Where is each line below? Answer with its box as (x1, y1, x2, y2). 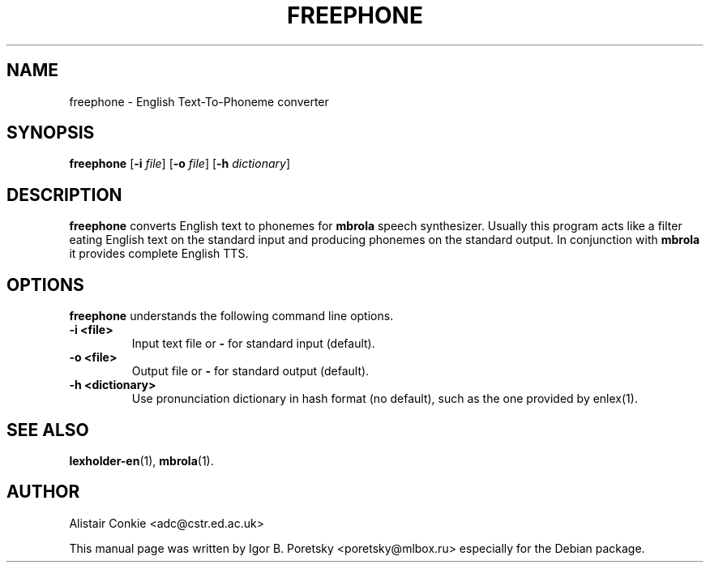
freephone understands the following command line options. (69, 309, 394, 323)
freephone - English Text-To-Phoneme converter (69, 94, 329, 109)
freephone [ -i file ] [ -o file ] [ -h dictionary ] (69, 156, 290, 171)
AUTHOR (6, 481, 80, 503)
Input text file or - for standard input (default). (131, 336, 375, 351)
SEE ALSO (6, 419, 89, 440)
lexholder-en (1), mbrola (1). (69, 453, 214, 468)
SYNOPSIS (6, 122, 95, 143)
